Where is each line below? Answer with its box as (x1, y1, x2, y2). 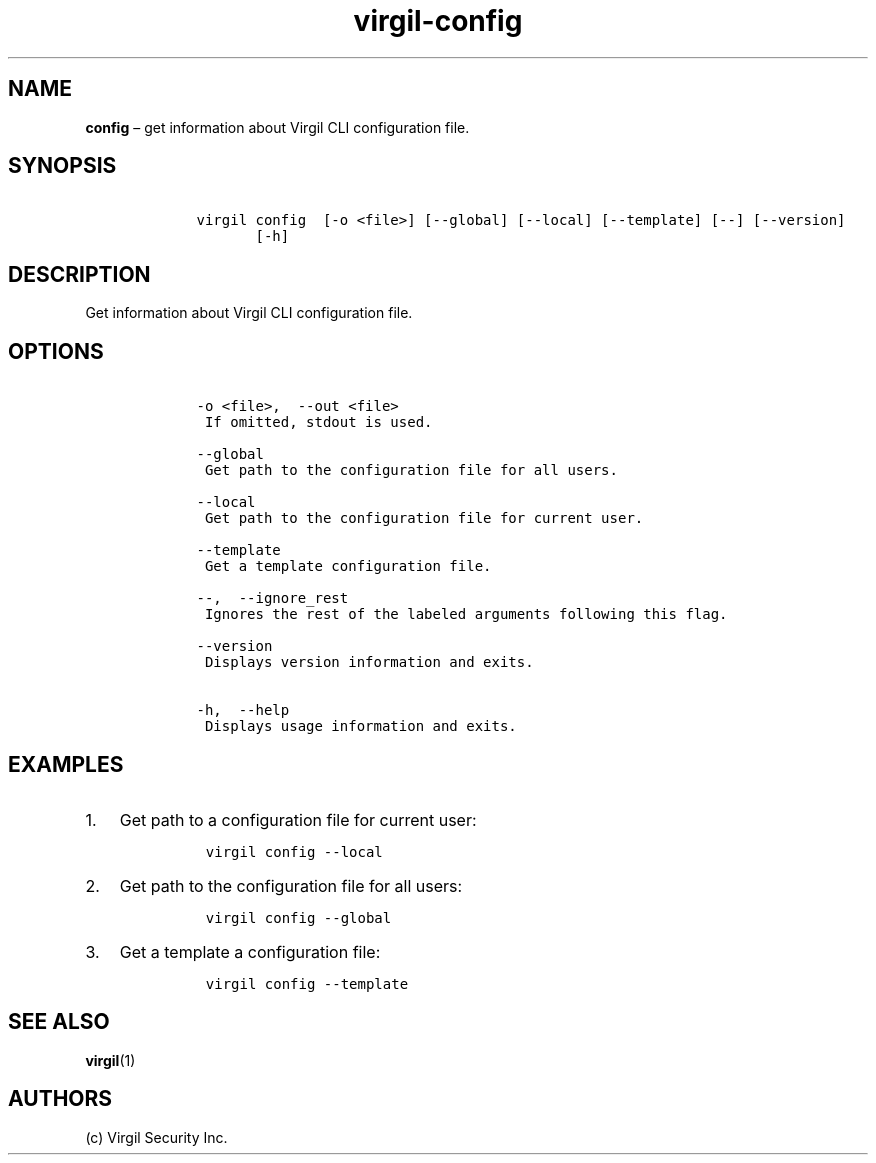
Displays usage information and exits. (204, 718, 517, 735)
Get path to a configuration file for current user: (119, 809, 477, 830)
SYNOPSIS (8, 153, 117, 179)
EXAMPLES (8, 751, 124, 777)
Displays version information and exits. (204, 654, 534, 671)
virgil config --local (205, 843, 383, 860)
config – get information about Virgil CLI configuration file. (85, 118, 470, 136)
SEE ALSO (8, 1009, 110, 1035)
